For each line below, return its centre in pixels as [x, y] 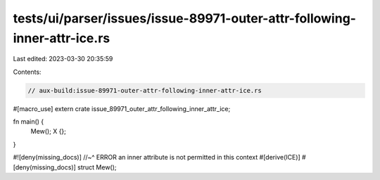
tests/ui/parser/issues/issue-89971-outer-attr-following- [185, 18]
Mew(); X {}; [49, 131]
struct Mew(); [97, 167]
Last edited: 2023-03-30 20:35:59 [63, 59]
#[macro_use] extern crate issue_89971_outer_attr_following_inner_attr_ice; [122, 108]
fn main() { [28, 122]
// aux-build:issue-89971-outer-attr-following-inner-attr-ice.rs [145, 90]
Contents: [27, 72]
